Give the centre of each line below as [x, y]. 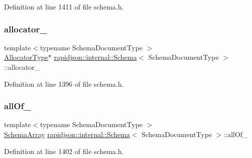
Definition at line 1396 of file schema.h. [64, 83]
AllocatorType [26, 57]
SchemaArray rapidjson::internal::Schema [67, 134]
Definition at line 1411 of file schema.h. [64, 6]
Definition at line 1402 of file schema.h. [64, 151]
